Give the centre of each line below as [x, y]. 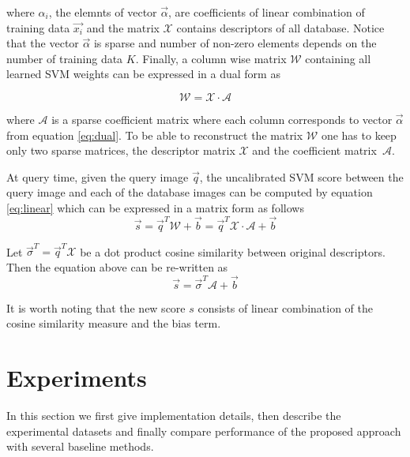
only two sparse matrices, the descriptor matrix [121, 150]
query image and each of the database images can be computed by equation [190, 192]
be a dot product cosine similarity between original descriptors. [233, 251]
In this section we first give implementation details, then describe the [174, 416]
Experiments [77, 378]
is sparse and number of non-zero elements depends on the [235, 43]
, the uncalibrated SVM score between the [301, 176]
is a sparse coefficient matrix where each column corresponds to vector [222, 119]
